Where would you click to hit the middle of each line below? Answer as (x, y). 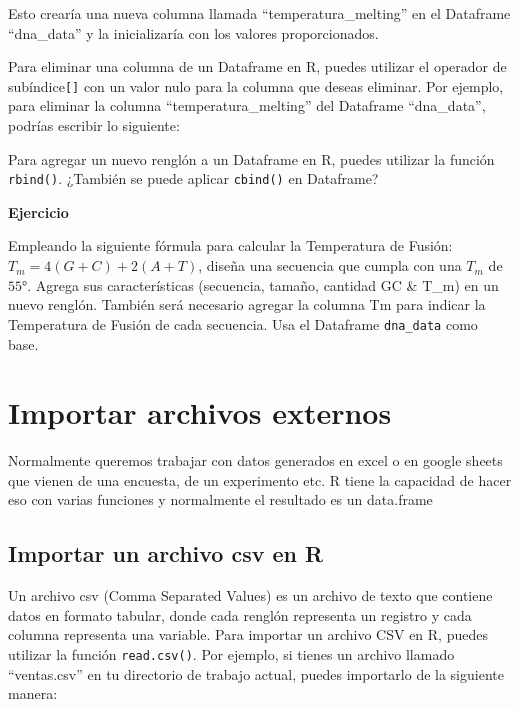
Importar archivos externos (200, 412)
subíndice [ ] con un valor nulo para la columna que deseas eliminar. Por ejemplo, (256, 85)
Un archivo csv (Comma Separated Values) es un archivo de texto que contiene (250, 595)
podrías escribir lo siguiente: (94, 125)
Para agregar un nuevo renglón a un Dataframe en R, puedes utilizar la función (251, 158)
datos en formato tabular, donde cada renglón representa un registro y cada (240, 614)
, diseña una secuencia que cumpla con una (330, 265)
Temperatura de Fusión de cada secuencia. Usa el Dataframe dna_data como (243, 323)
